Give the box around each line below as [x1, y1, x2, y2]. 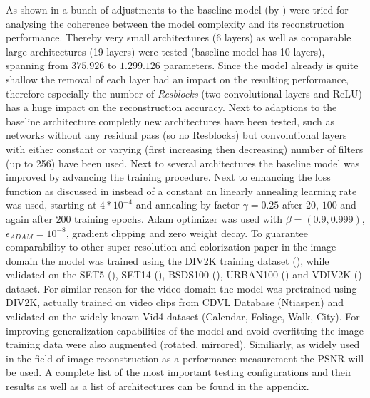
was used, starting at [6, 197, 97, 212]
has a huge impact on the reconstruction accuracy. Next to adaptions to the [6, 100, 337, 115]
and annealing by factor [135, 197, 240, 212]
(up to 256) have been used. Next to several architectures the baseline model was [6, 155, 360, 170]
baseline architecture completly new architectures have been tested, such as [6, 113, 334, 128]
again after [6, 211, 53, 226]
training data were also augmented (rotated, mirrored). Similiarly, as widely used [6, 337, 360, 352]
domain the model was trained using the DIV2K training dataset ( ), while [6, 253, 329, 268]
